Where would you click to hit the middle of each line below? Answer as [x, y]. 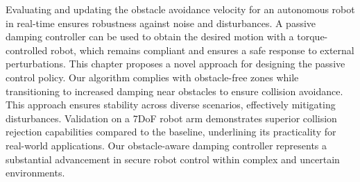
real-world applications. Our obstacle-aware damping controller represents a [166, 145]
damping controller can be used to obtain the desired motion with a [150, 36]
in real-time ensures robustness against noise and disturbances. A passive [161, 23]
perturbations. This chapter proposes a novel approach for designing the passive [175, 64]
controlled [27, 50]
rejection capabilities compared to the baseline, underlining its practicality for [171, 132]
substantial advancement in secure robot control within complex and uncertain [173, 159]
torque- [312, 36]
